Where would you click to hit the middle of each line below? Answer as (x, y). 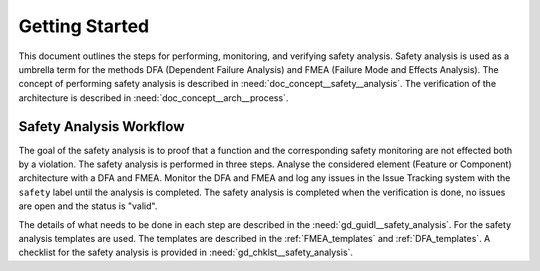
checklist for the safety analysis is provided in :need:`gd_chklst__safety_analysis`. (186, 252)
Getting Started (84, 26)
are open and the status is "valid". (88, 206)
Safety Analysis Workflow (101, 126)
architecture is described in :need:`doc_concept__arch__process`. (153, 97)
